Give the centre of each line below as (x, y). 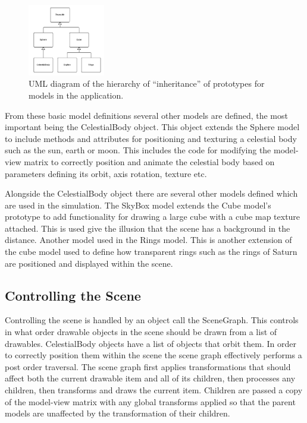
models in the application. (76, 95)
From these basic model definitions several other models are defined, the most (146, 115)
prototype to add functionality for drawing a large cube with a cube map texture (153, 217)
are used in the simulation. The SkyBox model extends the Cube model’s (138, 205)
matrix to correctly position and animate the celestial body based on (149, 161)
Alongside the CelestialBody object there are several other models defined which (151, 193)
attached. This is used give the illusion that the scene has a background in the (148, 228)
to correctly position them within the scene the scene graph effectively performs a (153, 355)
